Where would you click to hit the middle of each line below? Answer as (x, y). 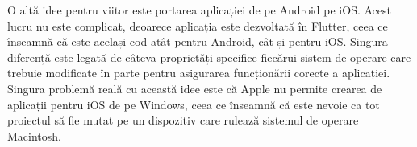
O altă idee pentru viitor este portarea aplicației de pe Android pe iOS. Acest (199, 10)
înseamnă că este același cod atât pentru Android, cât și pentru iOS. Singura (198, 41)
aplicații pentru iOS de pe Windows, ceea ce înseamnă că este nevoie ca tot (194, 104)
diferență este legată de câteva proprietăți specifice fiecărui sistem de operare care (209, 57)
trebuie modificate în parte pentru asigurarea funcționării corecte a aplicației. (199, 73)
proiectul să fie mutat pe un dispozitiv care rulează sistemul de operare (183, 120)
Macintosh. (34, 135)
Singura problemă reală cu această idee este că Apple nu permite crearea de (195, 88)
